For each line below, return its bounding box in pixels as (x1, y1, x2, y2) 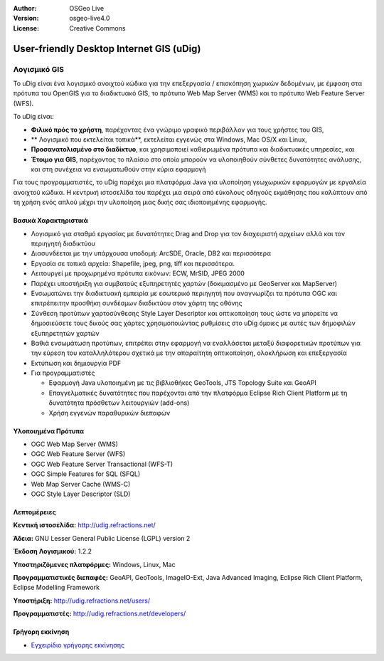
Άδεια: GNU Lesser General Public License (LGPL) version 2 (13, 534, 191, 542)
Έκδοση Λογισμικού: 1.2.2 (13, 547, 92, 556)
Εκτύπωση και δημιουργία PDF (31, 359, 122, 367)
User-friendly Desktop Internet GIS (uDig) (13, 43, 201, 55)
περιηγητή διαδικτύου (31, 239, 96, 248)
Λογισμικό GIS (13, 64, 64, 74)
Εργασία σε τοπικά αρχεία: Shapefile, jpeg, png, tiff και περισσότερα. (31, 259, 235, 268)
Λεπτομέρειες (13, 508, 56, 516)
